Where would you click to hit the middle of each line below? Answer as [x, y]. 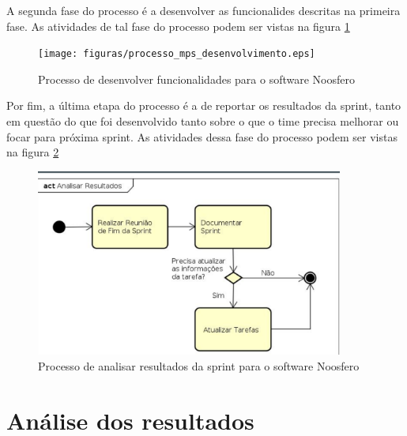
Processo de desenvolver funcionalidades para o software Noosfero [197, 79]
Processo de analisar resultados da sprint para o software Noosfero [199, 365]
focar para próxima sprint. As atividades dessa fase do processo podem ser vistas [202, 136]
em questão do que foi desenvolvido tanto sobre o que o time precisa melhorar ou [203, 121]
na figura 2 [33, 152]
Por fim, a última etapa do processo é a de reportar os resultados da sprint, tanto [204, 105]
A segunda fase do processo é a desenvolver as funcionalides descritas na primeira [203, 10]
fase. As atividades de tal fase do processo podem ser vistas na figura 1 [178, 26]
